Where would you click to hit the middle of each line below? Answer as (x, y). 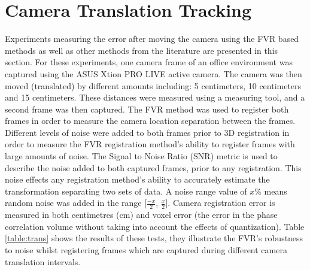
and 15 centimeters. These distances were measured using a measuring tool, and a (155, 97)
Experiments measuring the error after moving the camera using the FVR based (152, 39)
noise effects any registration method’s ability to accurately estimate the (137, 179)
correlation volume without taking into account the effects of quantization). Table (155, 226)
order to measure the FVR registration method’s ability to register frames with (150, 144)
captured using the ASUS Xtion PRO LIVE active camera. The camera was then (154, 73)
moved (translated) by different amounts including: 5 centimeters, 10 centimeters (153, 85)
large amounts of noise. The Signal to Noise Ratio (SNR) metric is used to (141, 156)
